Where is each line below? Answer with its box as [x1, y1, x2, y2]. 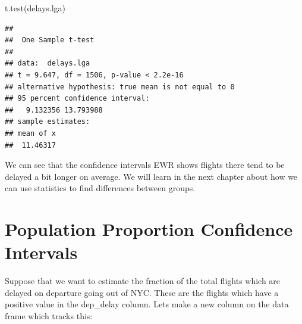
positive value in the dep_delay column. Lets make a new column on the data [5, 298, 289, 310]
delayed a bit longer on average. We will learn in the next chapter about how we [5, 170, 298, 182]
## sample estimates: [5, 117, 90, 126]
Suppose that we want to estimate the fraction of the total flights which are [5, 275, 281, 287]
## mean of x [5, 129, 56, 138]
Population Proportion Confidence [5, 217, 293, 241]
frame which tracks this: [5, 310, 93, 322]
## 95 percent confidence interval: [5, 94, 150, 103]
